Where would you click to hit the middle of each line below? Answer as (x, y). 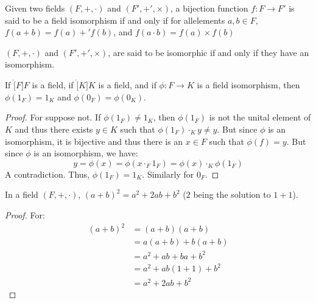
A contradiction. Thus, (47, 174)
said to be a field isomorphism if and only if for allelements (115, 20)
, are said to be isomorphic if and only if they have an (209, 52)
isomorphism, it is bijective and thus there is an (94, 141)
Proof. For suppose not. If (53, 117)
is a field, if (53, 85)
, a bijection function (209, 8)
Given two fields (35, 8)
